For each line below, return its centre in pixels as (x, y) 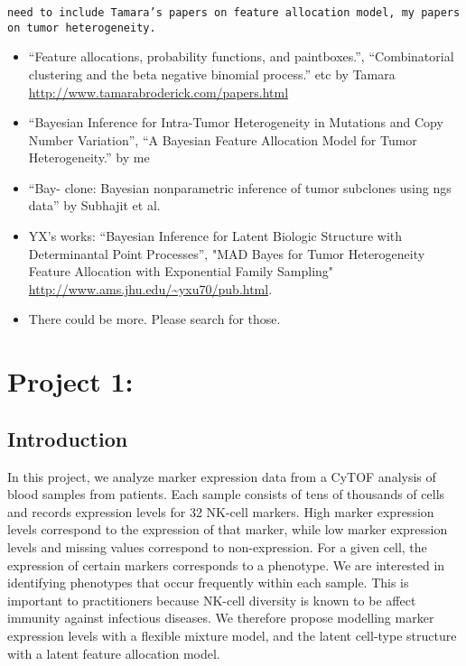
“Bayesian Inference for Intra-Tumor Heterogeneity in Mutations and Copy (236, 122)
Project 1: (70, 381)
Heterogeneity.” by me (89, 157)
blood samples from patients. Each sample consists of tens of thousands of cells (226, 494)
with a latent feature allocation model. (114, 653)
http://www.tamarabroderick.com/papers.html (158, 92)
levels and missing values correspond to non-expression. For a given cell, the (217, 546)
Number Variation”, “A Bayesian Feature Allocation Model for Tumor (223, 139)
